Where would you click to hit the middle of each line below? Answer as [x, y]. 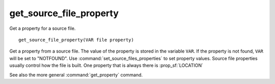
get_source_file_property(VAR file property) [76, 40]
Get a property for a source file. [43, 28]
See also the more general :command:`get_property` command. [76, 75]
